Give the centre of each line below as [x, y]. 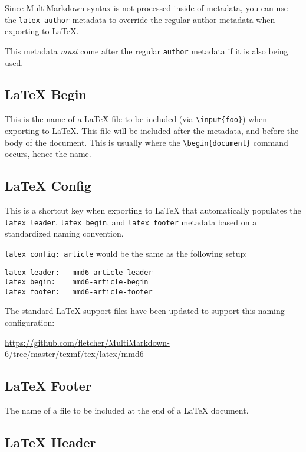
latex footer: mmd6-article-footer [79, 292]
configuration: [30, 322]
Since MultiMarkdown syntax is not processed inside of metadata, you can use [147, 8]
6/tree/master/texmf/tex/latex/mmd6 [74, 354]
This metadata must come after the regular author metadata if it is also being [147, 50]
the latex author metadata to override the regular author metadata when [140, 19]
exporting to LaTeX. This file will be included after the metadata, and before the [152, 130]
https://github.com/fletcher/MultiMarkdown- [87, 342]
